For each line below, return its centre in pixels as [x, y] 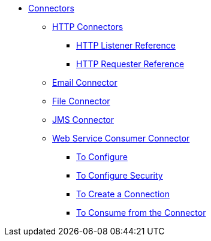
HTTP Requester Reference [130, 64]
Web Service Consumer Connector [121, 138]
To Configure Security [120, 175]
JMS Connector [83, 120]
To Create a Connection [123, 194]
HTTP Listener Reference [126, 45]
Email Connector [85, 82]
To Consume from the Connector [141, 213]
